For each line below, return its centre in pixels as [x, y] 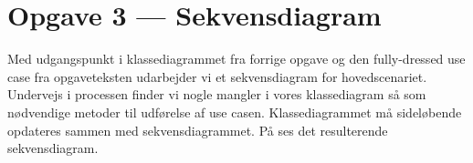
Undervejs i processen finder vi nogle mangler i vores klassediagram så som [217, 94]
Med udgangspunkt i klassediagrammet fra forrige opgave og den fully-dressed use [236, 59]
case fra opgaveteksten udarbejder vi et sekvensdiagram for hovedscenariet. [217, 76]
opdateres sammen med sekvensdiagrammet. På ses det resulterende [198, 130]
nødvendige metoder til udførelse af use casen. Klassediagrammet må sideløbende [235, 112]
